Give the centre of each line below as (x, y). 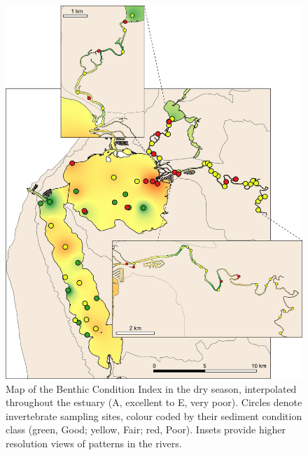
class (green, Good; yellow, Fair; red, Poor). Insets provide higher (146, 429)
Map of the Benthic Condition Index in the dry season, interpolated (151, 388)
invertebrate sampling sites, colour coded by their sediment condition (154, 416)
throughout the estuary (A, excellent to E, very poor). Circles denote (154, 402)
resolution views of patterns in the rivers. (94, 443)
